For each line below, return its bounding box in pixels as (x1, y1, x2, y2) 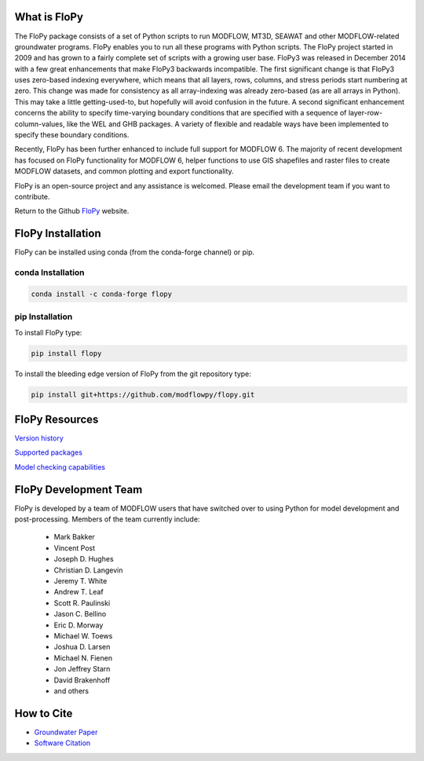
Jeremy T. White (53, 576, 108, 586)
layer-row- (348, 108, 383, 118)
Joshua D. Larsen (53, 642, 111, 652)
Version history (14, 434, 64, 443)
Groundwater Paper (34, 727, 98, 737)
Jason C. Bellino (53, 609, 107, 619)
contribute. (14, 192, 50, 201)
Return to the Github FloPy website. (14, 207, 130, 216)
